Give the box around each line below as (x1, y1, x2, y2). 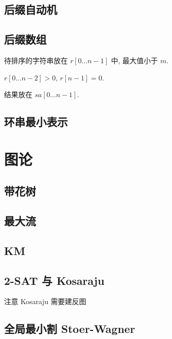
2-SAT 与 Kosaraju (4, 272, 105, 288)
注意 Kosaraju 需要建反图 (4, 296, 87, 307)
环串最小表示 (4, 114, 68, 130)
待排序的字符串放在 (4, 55, 68, 65)
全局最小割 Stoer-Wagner (4, 321, 135, 336)
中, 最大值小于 (111, 55, 158, 65)
